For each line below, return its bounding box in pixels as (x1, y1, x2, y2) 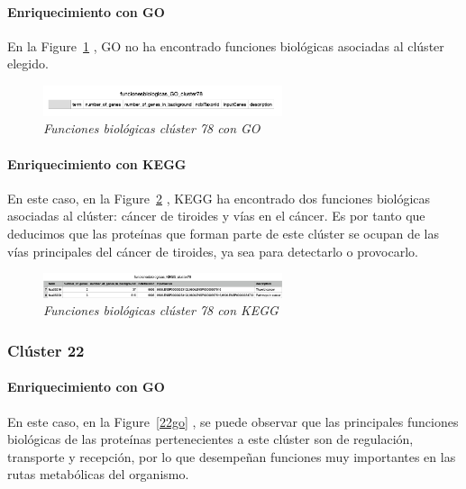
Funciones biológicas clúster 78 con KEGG (43, 301, 279, 320)
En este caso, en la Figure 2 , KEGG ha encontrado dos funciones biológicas (7, 188, 431, 207)
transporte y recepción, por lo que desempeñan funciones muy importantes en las (7, 447, 456, 466)
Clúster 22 (7, 339, 85, 361)
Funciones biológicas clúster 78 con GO (43, 119, 260, 138)
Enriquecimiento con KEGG (7, 154, 187, 173)
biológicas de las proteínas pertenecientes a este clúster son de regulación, (7, 430, 414, 448)
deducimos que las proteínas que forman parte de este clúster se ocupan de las (7, 224, 439, 242)
